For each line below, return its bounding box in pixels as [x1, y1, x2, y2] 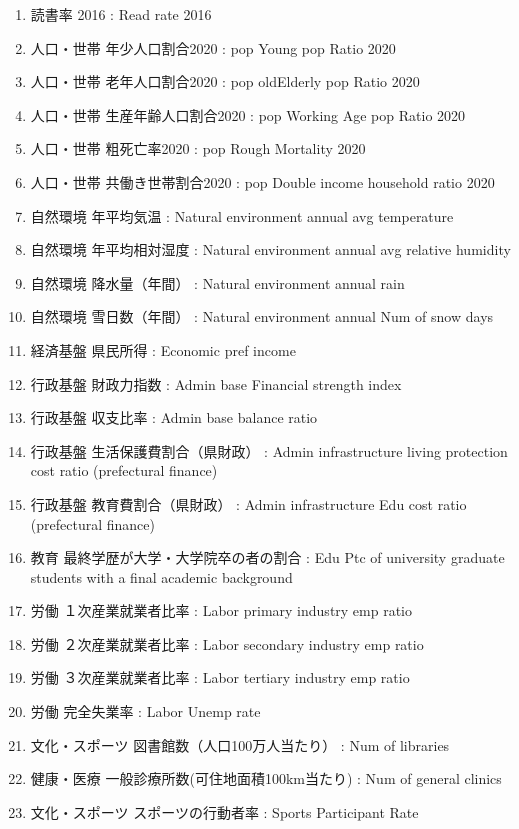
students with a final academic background [30, 566, 293, 587]
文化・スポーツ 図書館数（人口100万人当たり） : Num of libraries [30, 734, 450, 755]
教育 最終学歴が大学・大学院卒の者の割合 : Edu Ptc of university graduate [30, 547, 505, 568]
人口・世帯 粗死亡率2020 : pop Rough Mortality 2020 [30, 138, 366, 159]
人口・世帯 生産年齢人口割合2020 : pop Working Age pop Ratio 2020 [30, 104, 466, 125]
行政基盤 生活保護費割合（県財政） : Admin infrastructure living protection [30, 440, 508, 461]
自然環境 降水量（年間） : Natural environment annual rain [30, 272, 405, 293]
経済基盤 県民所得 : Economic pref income [30, 339, 296, 360]
